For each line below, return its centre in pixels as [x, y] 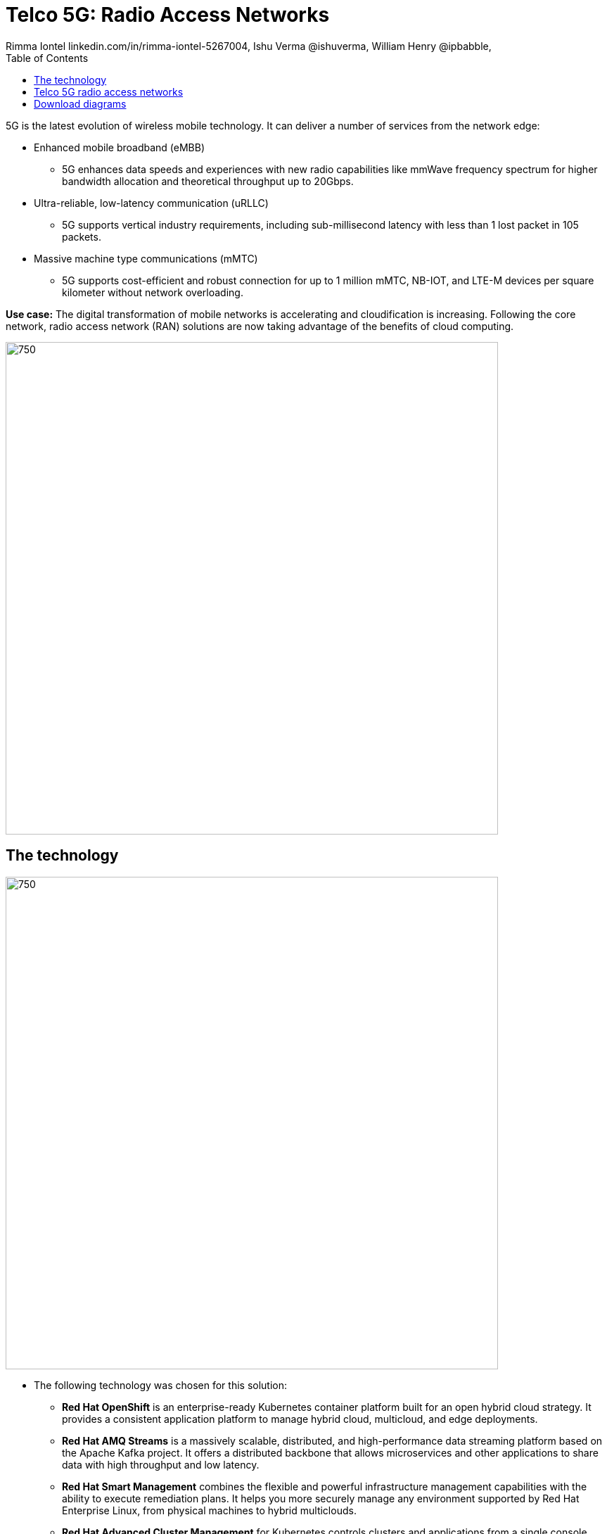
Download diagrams [80, 103]
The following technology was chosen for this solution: [161, 1385]
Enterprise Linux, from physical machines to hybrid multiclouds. [209, 1510]
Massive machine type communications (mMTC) [146, 258]
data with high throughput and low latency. [161, 1464]
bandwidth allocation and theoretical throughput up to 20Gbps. [208, 181]
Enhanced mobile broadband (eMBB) [119, 147]
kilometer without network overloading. [153, 292]
